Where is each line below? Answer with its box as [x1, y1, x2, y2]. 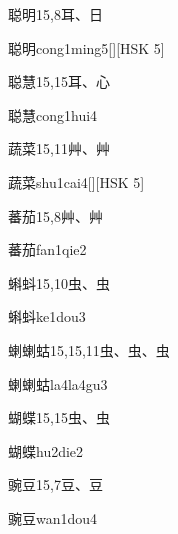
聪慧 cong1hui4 [8, 104, 98, 125]
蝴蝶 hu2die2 [8, 440, 84, 461]
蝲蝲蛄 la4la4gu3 [8, 373, 108, 394]
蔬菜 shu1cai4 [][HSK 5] [8, 171, 145, 192]
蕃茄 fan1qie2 [8, 239, 87, 260]
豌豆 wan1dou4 [8, 507, 98, 528]
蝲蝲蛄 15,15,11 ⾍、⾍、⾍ [8, 339, 170, 360]
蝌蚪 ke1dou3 [8, 306, 86, 327]
